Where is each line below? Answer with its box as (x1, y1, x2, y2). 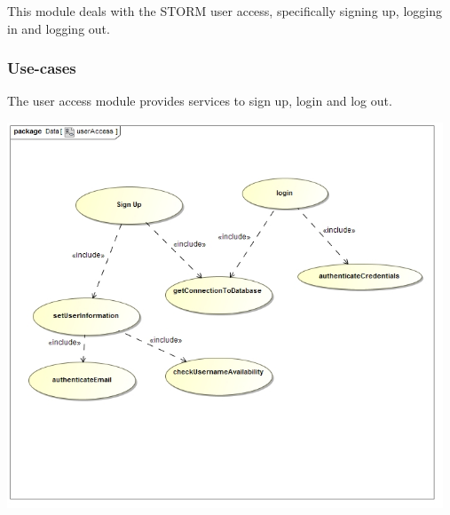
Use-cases (7, 57, 76, 79)
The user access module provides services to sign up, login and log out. (7, 91, 392, 110)
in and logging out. (7, 19, 110, 37)
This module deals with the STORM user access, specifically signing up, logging (7, 2, 442, 20)
